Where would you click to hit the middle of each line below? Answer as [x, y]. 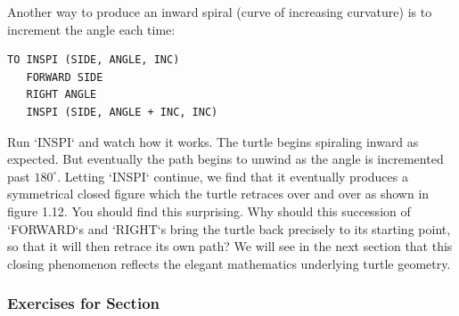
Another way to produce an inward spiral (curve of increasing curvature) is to [220, 12]
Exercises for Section [83, 303]
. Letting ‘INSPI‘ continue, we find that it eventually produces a [233, 176]
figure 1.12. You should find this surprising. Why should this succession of [209, 211]
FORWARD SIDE [65, 77]
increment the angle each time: [91, 29]
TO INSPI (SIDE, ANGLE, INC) [94, 60]
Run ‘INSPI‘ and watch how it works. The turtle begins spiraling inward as [213, 141]
